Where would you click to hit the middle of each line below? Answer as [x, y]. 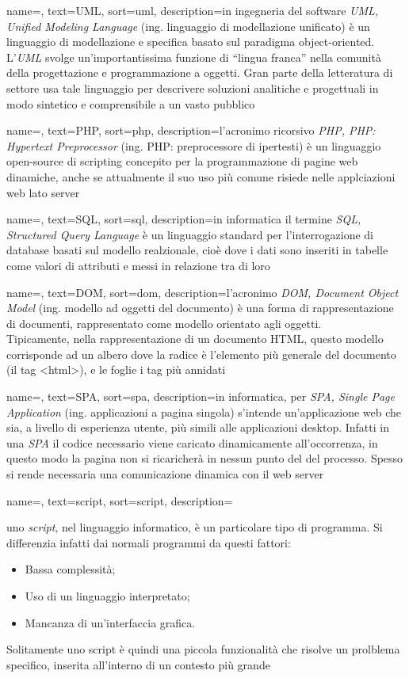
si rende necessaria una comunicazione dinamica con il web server [165, 474]
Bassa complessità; [70, 569]
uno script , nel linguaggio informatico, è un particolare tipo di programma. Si [195, 527]
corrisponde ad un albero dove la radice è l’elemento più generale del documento [201, 354]
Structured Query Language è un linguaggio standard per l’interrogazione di [190, 234]
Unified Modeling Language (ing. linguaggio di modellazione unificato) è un [188, 26]
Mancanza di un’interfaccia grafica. [110, 622]
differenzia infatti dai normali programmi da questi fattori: [149, 542]
